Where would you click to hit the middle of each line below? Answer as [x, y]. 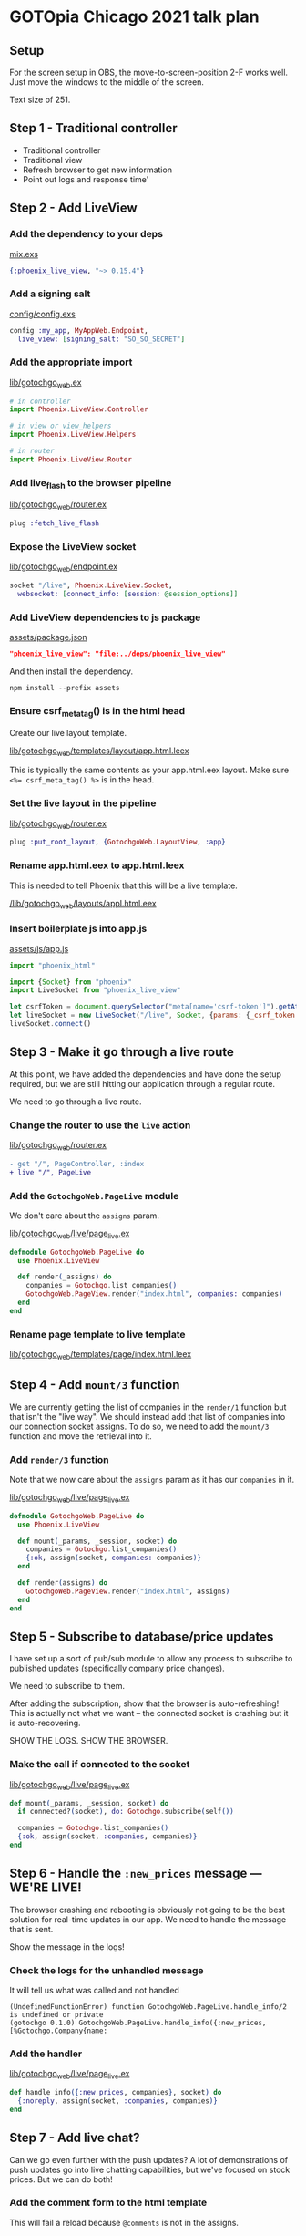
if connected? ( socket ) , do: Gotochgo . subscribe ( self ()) [126, 1812]
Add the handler [46, 2054]
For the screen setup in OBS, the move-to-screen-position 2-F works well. [149, 72]
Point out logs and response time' [86, 179]
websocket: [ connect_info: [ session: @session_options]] [128, 594]
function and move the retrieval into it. [81, 1436]
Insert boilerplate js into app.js [78, 929]
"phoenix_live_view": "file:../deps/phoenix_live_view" [117, 654]
